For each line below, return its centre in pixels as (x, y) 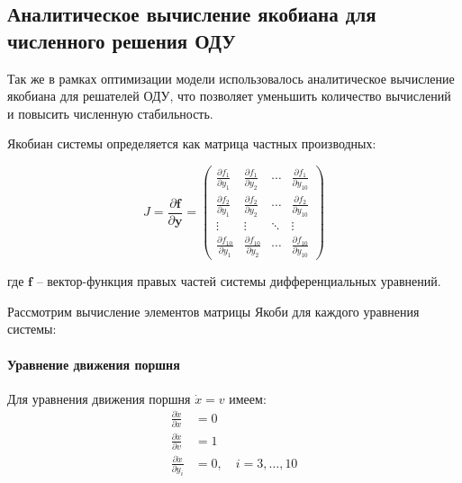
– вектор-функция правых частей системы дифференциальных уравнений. (239, 281)
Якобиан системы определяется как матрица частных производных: (192, 143)
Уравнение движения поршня (94, 364)
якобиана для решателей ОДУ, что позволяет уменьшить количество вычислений (229, 96)
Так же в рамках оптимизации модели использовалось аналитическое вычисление (231, 78)
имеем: (248, 398)
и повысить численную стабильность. (110, 113)
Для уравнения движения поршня (99, 398)
